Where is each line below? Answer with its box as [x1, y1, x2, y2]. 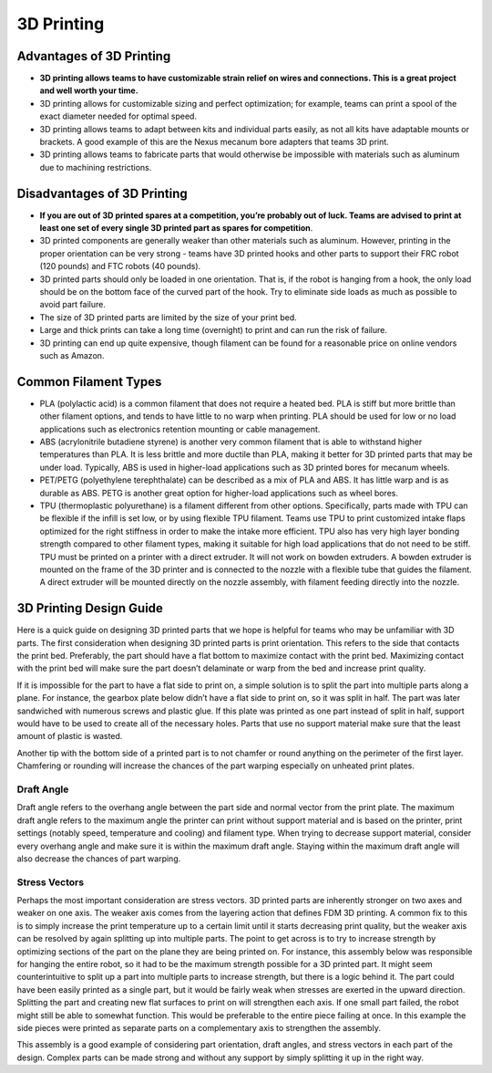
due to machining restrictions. [39, 161, 152, 172]
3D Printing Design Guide [16, 600, 164, 616]
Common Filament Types [16, 374, 162, 390]
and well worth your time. [39, 85, 138, 96]
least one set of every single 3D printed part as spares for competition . [39, 223, 313, 234]
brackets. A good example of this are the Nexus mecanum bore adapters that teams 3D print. [39, 137, 389, 148]
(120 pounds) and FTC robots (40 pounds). [39, 261, 201, 272]
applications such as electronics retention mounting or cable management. [39, 423, 321, 434]
